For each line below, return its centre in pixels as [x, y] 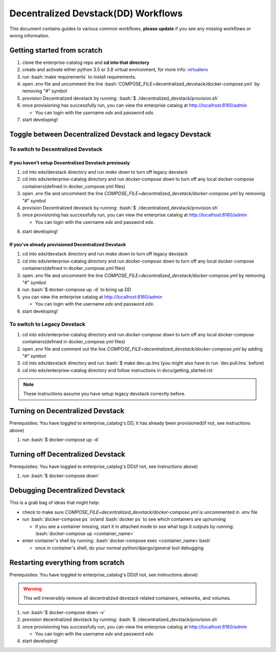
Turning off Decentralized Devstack [67, 454]
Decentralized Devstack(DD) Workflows [96, 13]
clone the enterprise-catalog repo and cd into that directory [86, 62]
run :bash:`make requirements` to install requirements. [79, 77]
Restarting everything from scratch [67, 562]
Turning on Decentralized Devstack [67, 411]
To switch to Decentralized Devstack [56, 149]
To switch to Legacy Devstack [48, 324]
